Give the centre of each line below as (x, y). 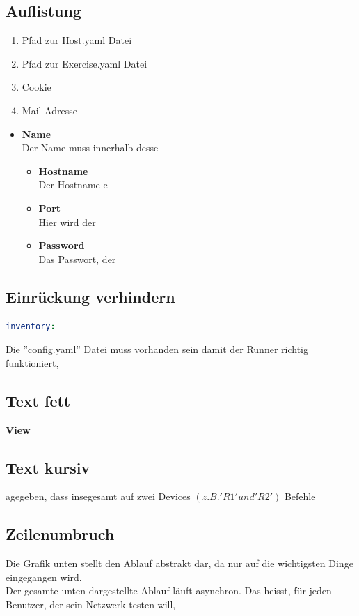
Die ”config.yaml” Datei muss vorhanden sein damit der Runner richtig (157, 349)
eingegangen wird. (44, 577)
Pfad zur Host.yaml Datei (77, 40)
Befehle (300, 496)
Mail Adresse (49, 110)
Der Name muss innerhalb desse (90, 148)
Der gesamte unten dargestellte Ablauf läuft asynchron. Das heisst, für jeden (169, 591)
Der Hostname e (73, 185)
